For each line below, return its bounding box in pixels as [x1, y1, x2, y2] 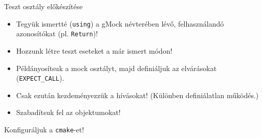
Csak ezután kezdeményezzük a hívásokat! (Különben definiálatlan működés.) [16, 89, 259, 100]
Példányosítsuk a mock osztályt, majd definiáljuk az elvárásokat [16, 62, 217, 73]
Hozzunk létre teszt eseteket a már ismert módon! [16, 45, 172, 56]
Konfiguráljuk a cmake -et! [4, 124, 84, 134]
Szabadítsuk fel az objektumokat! [16, 107, 121, 118]
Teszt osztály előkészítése [4, 1, 83, 11]
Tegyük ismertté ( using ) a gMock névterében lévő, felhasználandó [16, 18, 224, 29]
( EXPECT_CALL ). [16, 73, 64, 83]
